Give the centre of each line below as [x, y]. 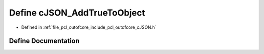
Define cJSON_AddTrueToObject [77, 13]
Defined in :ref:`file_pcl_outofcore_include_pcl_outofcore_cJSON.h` [89, 27]
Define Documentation [44, 41]
